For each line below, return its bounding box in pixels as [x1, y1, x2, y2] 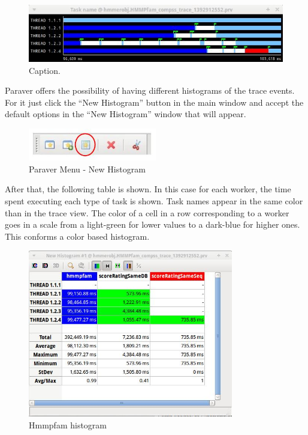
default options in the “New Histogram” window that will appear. [5, 108, 246, 120]
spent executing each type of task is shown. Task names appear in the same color [5, 194, 303, 207]
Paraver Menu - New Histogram [29, 162, 146, 175]
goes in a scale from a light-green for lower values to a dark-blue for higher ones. [5, 218, 300, 231]
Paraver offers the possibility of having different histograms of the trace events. [5, 84, 295, 97]
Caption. [29, 64, 61, 76]
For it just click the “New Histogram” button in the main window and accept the [5, 96, 304, 108]
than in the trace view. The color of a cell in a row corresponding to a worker [5, 206, 289, 219]
